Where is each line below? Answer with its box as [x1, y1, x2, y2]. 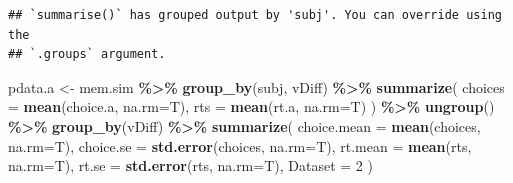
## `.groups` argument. [8, 47, 166, 62]
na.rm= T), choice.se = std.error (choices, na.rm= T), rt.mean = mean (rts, [8, 135, 472, 156]
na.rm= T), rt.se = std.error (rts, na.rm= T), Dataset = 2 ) [8, 155, 373, 176]
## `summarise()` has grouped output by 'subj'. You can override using [8, 8, 502, 22]
